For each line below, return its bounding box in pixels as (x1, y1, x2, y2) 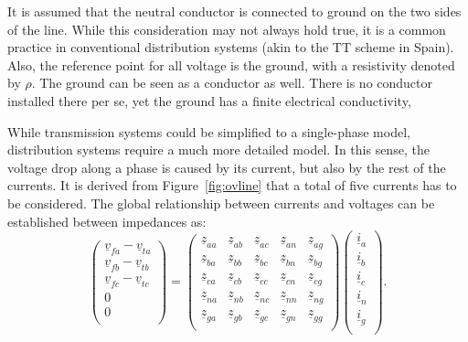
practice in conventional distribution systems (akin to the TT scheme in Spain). (7, 37, 454, 57)
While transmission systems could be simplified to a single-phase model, (7, 122, 410, 141)
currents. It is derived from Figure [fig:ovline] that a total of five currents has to (7, 176, 457, 195)
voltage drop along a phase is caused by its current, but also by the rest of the (7, 157, 446, 176)
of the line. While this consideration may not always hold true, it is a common (7, 19, 446, 38)
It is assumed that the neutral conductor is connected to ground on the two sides (7, 2, 462, 20)
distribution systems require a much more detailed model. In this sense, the (7, 140, 430, 159)
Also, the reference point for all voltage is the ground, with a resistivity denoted (7, 55, 455, 74)
